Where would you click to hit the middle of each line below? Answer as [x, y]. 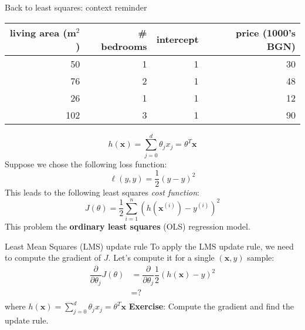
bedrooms [124, 46]
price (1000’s [266, 32]
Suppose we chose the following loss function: [86, 164]
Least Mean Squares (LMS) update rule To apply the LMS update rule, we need [149, 246]
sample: [261, 257]
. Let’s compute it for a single [161, 257]
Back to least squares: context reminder [76, 7]
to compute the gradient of [53, 257]
